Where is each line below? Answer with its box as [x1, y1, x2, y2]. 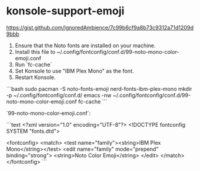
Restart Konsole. [14, 74, 56, 81]
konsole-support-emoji [6, 4, 125, 18]
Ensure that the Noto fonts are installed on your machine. [14, 42, 156, 49]
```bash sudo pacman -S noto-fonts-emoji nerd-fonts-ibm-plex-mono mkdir [6, 85, 193, 92]
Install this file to [14, 48, 56, 55]
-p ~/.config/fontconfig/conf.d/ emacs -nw [6, 91, 112, 99]
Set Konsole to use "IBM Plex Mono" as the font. [14, 67, 134, 74]
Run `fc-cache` [14, 61, 52, 68]
